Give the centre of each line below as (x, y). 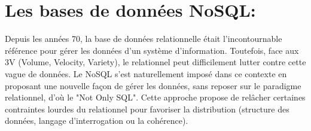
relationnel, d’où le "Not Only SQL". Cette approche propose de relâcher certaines (155, 97)
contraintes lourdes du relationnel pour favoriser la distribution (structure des (147, 109)
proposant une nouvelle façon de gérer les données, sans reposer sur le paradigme (153, 85)
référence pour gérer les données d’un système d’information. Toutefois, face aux (152, 50)
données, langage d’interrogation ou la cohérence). (97, 121)
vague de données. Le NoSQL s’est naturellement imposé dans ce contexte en (146, 73)
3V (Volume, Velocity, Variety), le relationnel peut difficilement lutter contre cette (155, 62)
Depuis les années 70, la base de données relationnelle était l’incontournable (144, 39)
